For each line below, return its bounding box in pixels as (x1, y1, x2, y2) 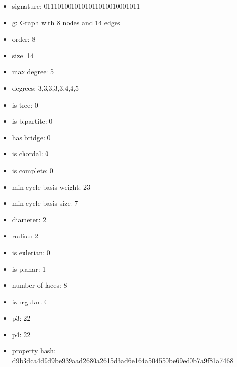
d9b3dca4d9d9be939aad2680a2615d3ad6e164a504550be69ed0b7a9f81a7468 (12, 355, 234, 366)
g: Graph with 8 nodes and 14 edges (12, 17, 120, 27)
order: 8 (12, 34, 36, 44)
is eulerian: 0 (12, 247, 50, 257)
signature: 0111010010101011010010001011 (12, 1, 140, 11)
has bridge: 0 (12, 132, 51, 142)
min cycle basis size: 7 (12, 198, 78, 208)
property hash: (12, 345, 56, 356)
